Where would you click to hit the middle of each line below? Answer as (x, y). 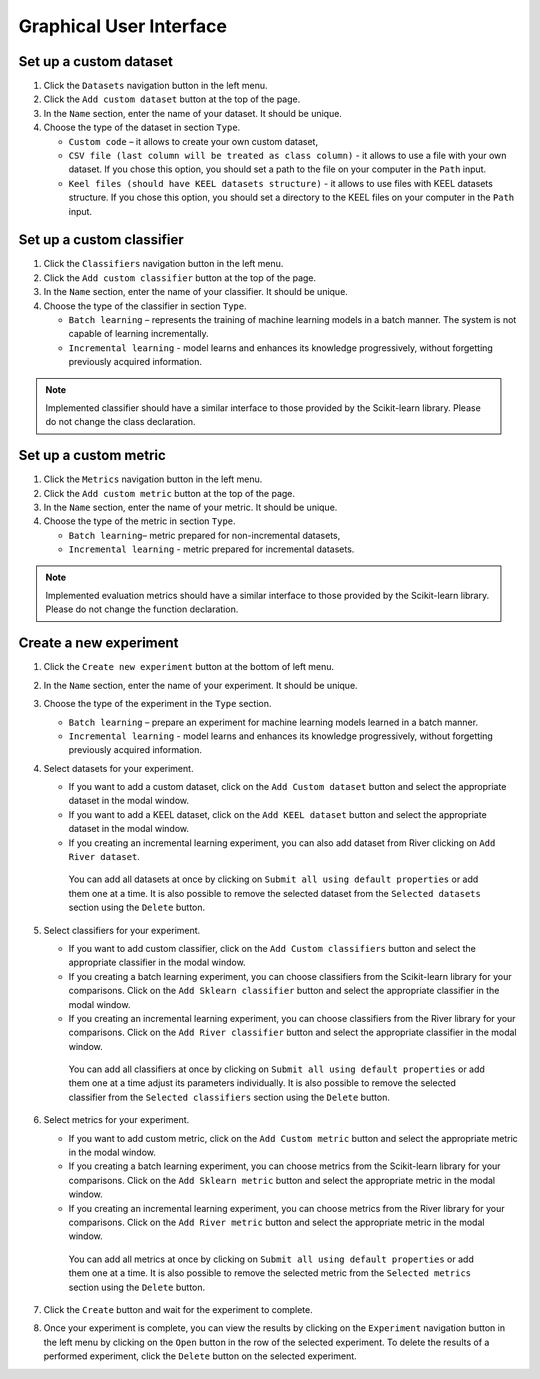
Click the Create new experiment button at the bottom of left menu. (189, 667)
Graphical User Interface (122, 26)
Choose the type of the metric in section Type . (139, 521)
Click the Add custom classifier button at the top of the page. (180, 277)
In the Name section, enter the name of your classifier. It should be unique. (196, 292)
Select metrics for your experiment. (116, 1120)
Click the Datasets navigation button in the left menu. (155, 86)
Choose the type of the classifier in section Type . (145, 306)
